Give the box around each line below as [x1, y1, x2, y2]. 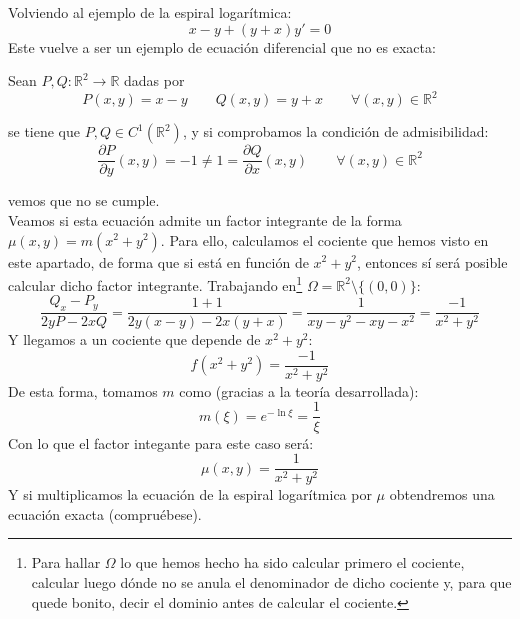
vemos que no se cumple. [8, 190, 160, 211]
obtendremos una [389, 484, 495, 505]
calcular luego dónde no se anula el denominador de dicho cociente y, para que [31, 571, 512, 592]
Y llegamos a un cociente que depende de [8, 329, 261, 350]
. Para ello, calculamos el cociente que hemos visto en [160, 229, 489, 250]
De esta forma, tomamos [8, 380, 158, 401]
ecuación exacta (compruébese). [8, 503, 202, 524]
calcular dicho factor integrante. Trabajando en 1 [8, 272, 303, 295]
